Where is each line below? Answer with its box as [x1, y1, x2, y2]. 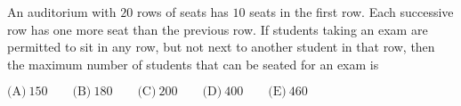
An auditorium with [7, 3, 117, 20]
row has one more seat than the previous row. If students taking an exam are [7, 20, 428, 38]
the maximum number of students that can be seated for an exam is [7, 54, 379, 73]
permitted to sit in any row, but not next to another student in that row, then [7, 37, 435, 56]
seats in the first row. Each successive [249, 3, 454, 20]
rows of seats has [136, 3, 229, 20]
